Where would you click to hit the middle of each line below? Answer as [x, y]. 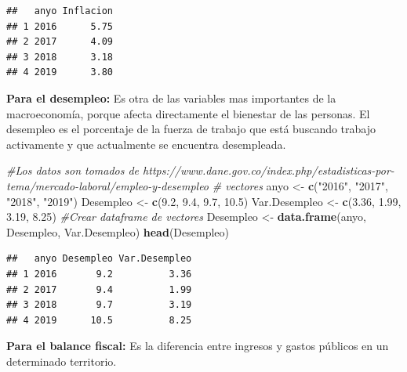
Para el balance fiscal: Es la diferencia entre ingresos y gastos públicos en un [198, 346]
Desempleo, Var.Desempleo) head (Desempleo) [118, 231]
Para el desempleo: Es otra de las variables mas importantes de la [171, 98]
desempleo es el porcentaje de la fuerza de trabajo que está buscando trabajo [191, 129]
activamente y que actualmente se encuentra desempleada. [146, 144]
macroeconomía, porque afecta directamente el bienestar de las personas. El [188, 113]
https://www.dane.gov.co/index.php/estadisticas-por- [269, 170]
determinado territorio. [62, 361]
